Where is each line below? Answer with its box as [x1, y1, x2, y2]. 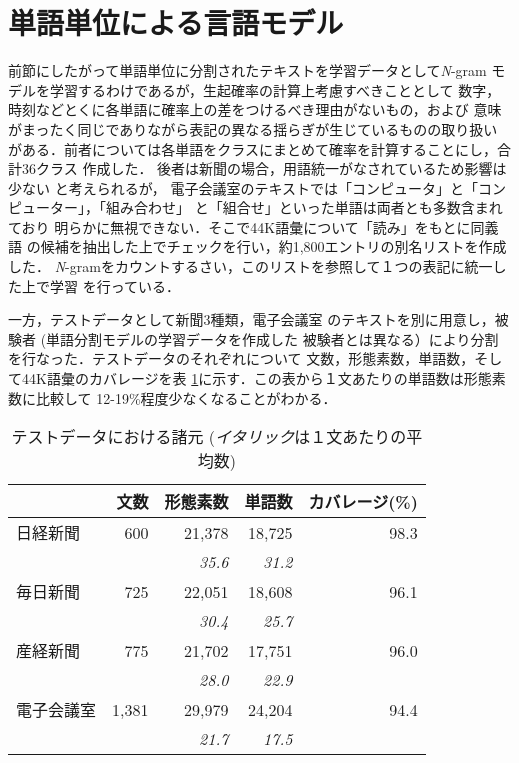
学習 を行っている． [49, 275, 180, 296]
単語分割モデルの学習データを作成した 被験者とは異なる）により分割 [46, 328, 499, 349]
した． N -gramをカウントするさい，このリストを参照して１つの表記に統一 [8, 256, 493, 277]
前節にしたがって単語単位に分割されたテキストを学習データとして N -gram [8, 60, 487, 81]
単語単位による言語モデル [8, 2, 344, 43]
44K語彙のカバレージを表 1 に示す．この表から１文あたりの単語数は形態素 [21, 368, 506, 389]
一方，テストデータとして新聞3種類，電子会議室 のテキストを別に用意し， [8, 309, 495, 330]
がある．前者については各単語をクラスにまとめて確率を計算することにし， [8, 138, 498, 159]
